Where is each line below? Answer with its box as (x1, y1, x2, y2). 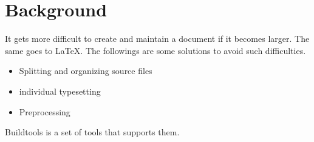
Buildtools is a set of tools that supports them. (5, 126, 180, 138)
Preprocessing (19, 105, 70, 118)
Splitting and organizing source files (19, 64, 152, 77)
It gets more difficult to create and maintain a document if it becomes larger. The (5, 32, 310, 45)
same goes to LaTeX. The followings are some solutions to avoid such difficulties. (5, 44, 306, 56)
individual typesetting (19, 84, 101, 97)
